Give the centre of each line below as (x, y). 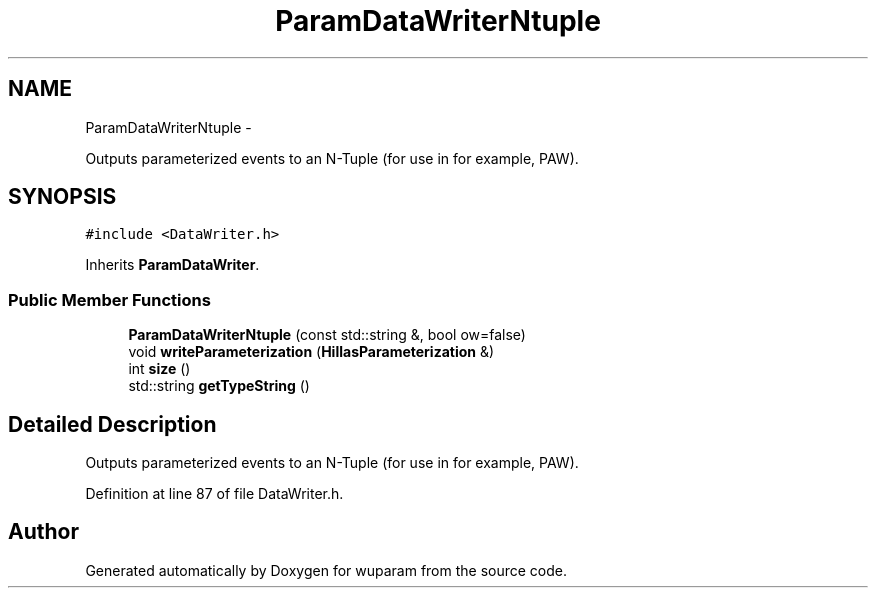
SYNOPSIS (62, 197)
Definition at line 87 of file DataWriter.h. (214, 494)
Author (43, 532)
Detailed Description (112, 424)
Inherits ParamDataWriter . (172, 265)
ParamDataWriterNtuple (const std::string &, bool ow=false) (327, 335)
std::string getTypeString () (219, 386)
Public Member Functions (109, 299)
